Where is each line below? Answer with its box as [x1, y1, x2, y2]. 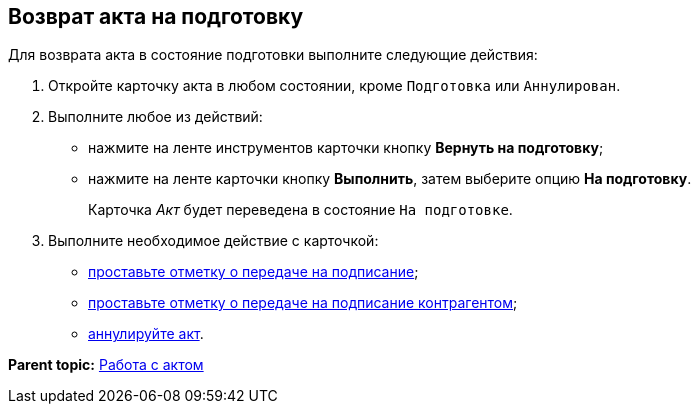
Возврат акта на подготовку [8, 4, 304, 29]
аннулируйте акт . [88, 325, 204, 343]
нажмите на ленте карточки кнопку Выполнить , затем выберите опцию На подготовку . [88, 170, 692, 188]
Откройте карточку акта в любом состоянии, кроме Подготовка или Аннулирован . [48, 77, 621, 95]
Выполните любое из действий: [48, 108, 263, 126]
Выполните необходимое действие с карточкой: [48, 232, 379, 250]
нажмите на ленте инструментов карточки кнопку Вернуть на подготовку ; [88, 139, 604, 157]
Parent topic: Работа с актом [8, 356, 204, 374]
